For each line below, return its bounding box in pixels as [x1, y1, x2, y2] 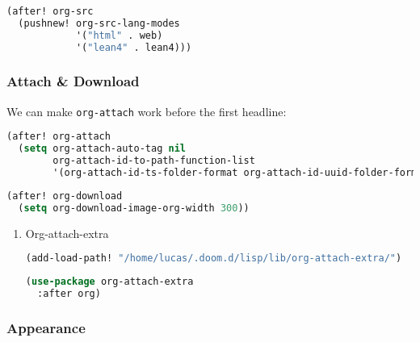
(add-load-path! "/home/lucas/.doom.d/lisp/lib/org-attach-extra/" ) [25, 252, 402, 265]
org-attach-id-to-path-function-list [52, 155, 255, 167]
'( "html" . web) [75, 29, 163, 41]
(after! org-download [6, 190, 123, 202]
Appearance [6, 317, 86, 337]
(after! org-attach [6, 131, 111, 143]
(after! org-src [6, 6, 94, 17]
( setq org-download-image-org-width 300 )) [18, 202, 250, 214]
